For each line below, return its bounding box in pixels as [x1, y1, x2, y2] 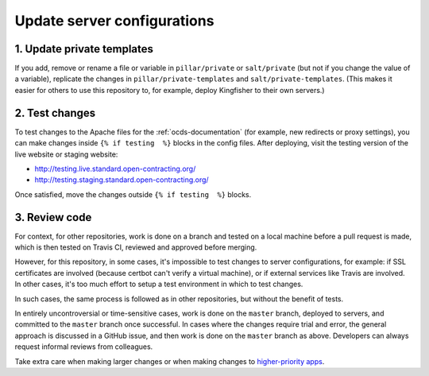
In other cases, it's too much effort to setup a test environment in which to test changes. [14, 279, 303, 289]
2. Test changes [14, 106, 96, 119]
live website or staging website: [14, 149, 118, 159]
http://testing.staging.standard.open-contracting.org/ [34, 175, 210, 184]
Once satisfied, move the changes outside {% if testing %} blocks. [14, 189, 252, 199]
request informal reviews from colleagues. [14, 342, 153, 351]
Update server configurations [14, 12, 214, 29]
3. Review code [14, 211, 92, 224]
